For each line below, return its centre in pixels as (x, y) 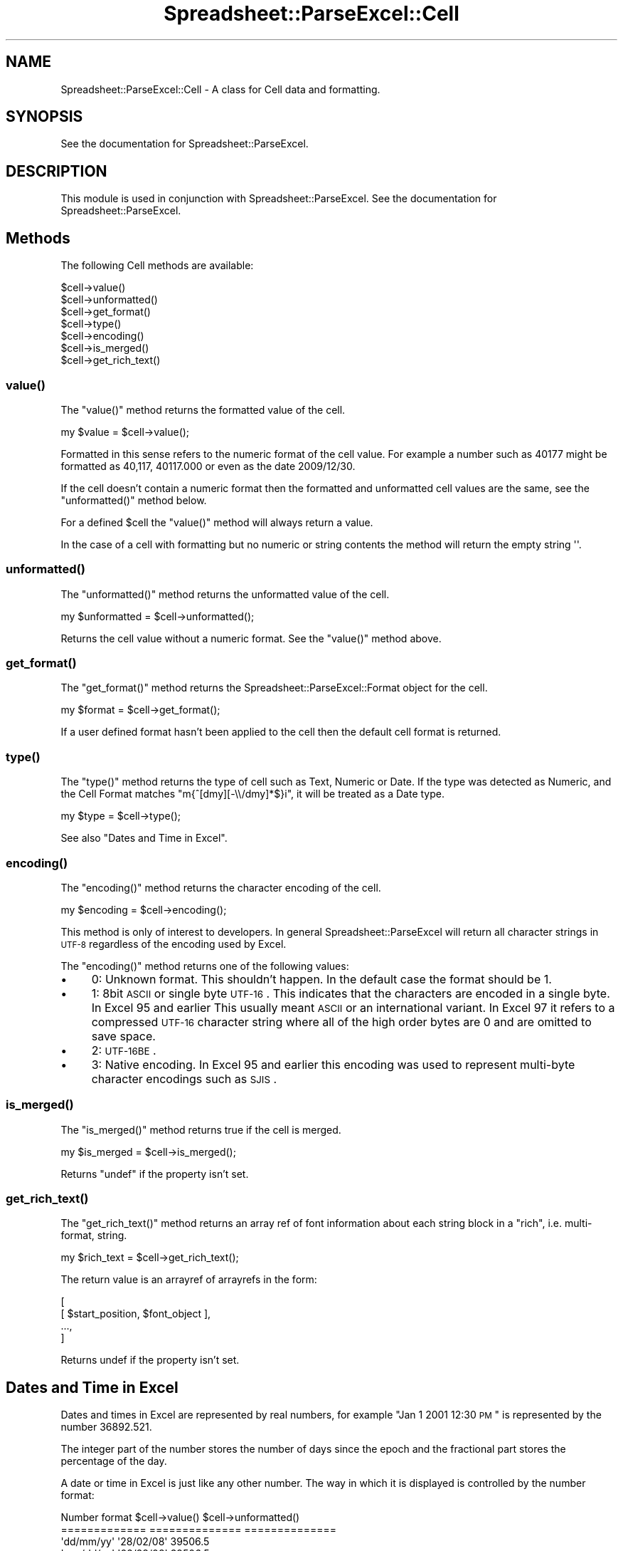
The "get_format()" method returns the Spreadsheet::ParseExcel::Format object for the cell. (274, 688)
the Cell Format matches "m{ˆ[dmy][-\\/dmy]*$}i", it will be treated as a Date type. (253, 794)
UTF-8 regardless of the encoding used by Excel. (174, 944)
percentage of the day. (114, 1461)
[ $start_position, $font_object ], (136, 1314)
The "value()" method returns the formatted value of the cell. (203, 409)
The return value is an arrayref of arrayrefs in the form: (189, 1280)
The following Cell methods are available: (157, 266)
